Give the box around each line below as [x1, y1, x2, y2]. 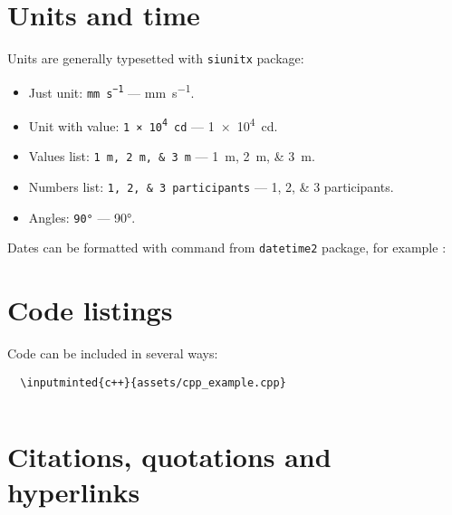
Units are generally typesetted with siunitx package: [7, 49, 304, 68]
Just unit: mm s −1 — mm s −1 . [28, 80, 195, 101]
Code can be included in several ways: [7, 344, 218, 363]
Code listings [7, 291, 173, 329]
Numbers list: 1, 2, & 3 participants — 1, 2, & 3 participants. [28, 177, 394, 196]
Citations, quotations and [7, 437, 332, 474]
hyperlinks [7, 472, 140, 510]
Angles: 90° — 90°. [28, 207, 136, 226]
